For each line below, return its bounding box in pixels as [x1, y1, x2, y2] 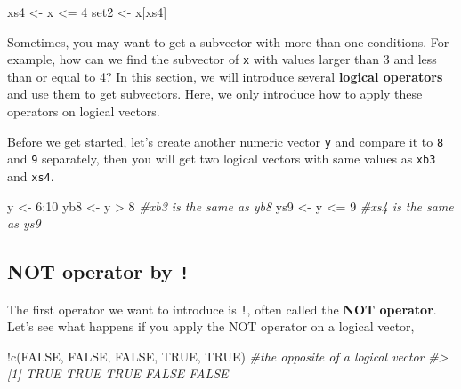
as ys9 [7, 214, 41, 233]
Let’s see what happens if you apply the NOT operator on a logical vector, [7, 317, 415, 336]
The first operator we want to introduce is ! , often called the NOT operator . [7, 299, 437, 318]
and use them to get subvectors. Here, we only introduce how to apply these [7, 84, 423, 103]
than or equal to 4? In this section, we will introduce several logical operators [7, 67, 443, 85]
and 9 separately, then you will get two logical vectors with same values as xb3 [7, 149, 436, 168]
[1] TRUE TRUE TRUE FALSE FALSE [7, 364, 229, 383]
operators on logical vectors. [7, 102, 160, 121]
